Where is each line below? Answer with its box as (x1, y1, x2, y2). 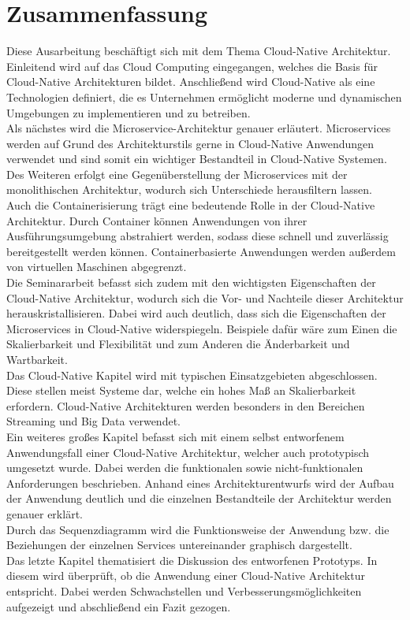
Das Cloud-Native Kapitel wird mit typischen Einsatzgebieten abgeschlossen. (6, 366, 378, 383)
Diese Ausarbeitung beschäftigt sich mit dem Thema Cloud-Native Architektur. (6, 43, 391, 59)
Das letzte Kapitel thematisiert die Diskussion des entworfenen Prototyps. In (6, 551, 378, 568)
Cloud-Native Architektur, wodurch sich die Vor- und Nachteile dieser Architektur (6, 289, 404, 306)
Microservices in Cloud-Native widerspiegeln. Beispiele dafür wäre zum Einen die (6, 320, 397, 336)
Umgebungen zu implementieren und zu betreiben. (6, 104, 251, 121)
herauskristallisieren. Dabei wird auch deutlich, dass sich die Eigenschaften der (6, 305, 386, 321)
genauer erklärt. (6, 505, 83, 522)
